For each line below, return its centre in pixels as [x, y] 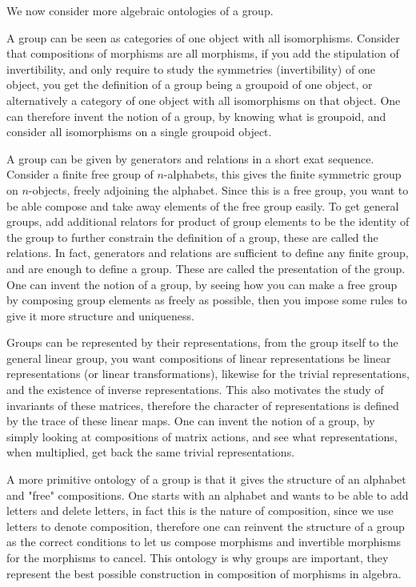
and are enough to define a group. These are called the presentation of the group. [206, 268]
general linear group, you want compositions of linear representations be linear [199, 358]
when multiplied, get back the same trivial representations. [151, 452]
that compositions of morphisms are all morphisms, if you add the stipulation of [203, 53]
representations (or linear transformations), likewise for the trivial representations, [208, 374]
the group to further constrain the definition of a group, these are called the [192, 237]
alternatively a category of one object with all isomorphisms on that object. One [204, 100]
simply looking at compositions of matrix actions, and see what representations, [202, 436]
